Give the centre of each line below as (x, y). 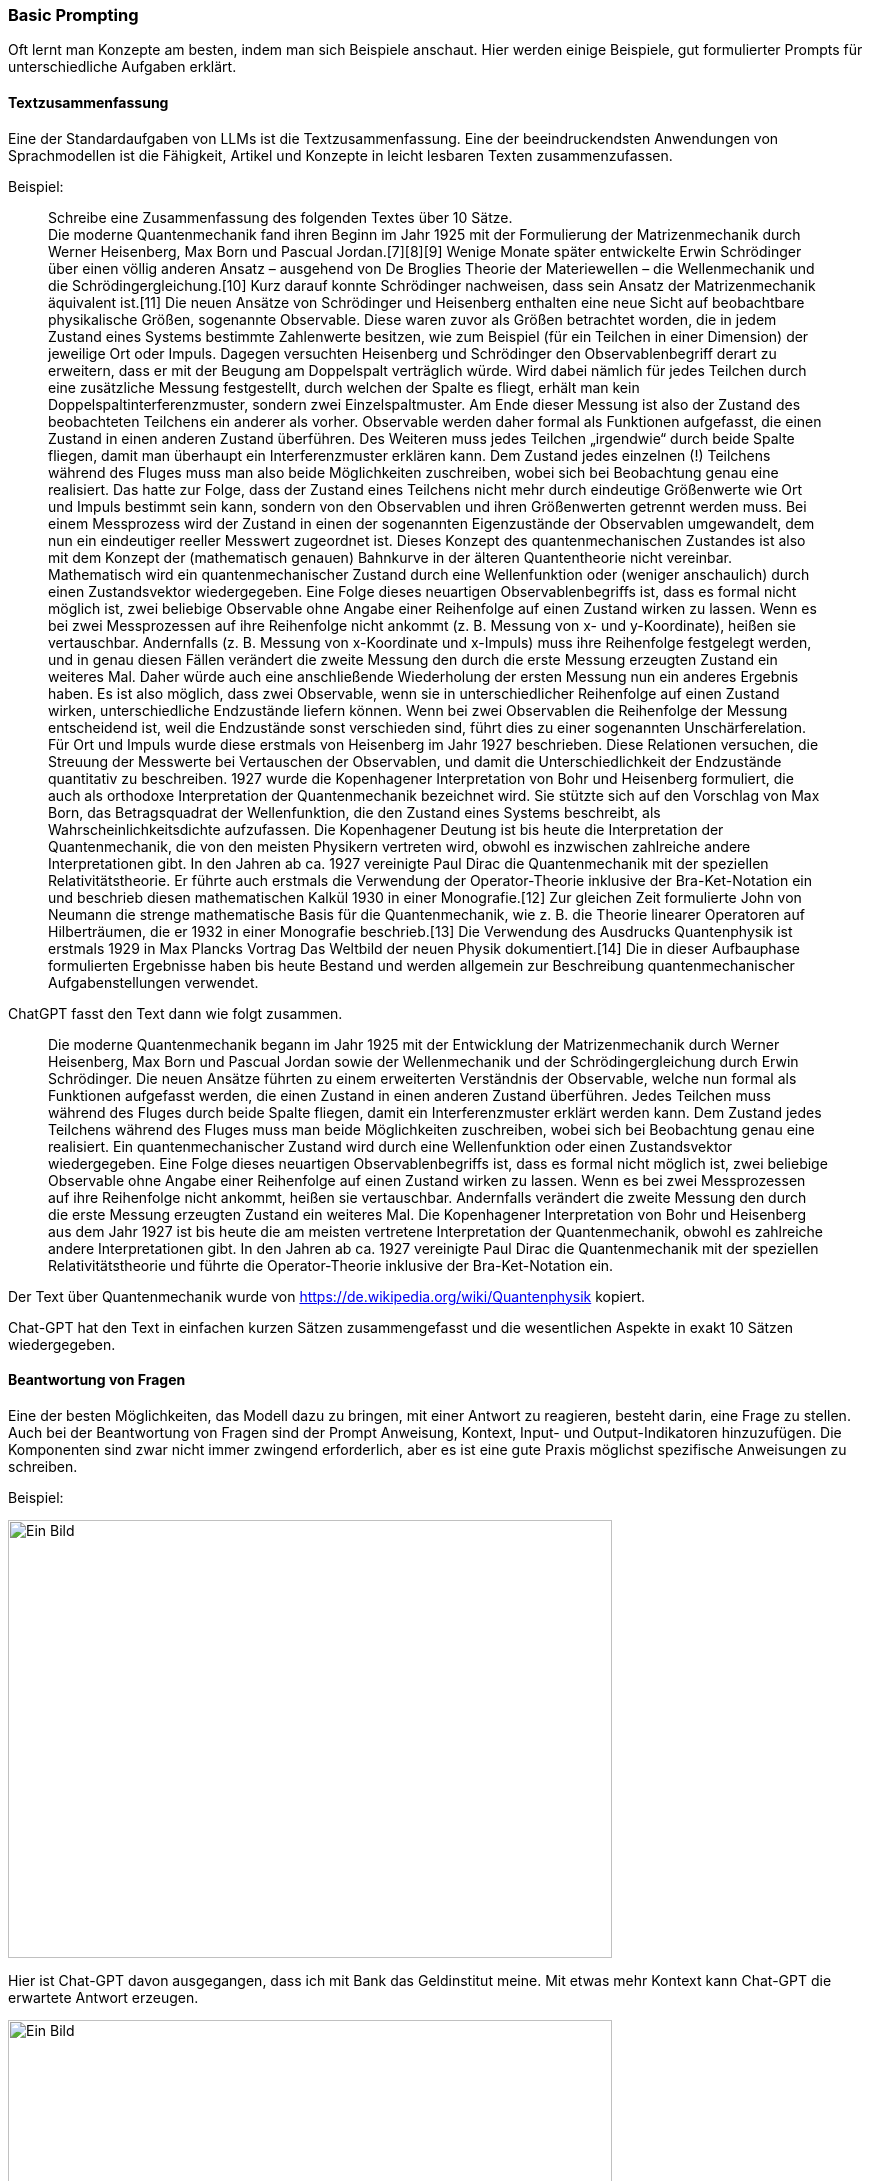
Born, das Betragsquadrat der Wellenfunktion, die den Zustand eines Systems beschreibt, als (354, 812)
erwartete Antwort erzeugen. (103, 1997)
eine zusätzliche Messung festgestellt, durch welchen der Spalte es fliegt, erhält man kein (344, 387)
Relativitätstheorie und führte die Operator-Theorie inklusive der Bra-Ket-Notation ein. (331, 1265)
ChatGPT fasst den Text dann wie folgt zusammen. (175, 1013)
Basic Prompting (73, 15)
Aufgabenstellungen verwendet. (153, 982)
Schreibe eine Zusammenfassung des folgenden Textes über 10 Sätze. (280, 217)
